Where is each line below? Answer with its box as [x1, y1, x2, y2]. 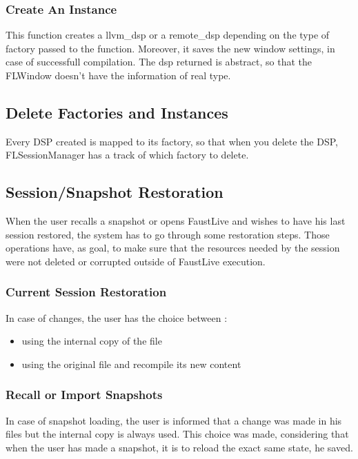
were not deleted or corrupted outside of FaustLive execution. [6, 254, 266, 268]
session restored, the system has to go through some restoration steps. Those [6, 227, 330, 241]
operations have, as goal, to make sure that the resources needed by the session [6, 241, 340, 255]
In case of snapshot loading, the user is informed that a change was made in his [6, 413, 342, 427]
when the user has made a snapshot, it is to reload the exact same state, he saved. [6, 440, 353, 454]
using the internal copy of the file [21, 334, 162, 348]
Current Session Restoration [6, 283, 167, 300]
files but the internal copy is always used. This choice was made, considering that [6, 427, 349, 441]
